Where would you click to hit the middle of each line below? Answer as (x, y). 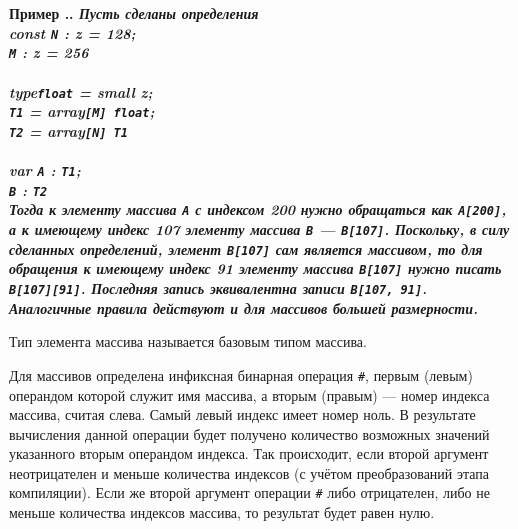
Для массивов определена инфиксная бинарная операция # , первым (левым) (241, 374)
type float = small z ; (81, 91)
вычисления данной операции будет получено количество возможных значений (249, 433)
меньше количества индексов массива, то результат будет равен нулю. (222, 512)
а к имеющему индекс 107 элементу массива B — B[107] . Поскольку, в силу (259, 229)
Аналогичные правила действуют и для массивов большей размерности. (244, 307)
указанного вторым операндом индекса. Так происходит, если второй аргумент (249, 453)
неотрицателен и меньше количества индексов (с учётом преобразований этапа (249, 472)
